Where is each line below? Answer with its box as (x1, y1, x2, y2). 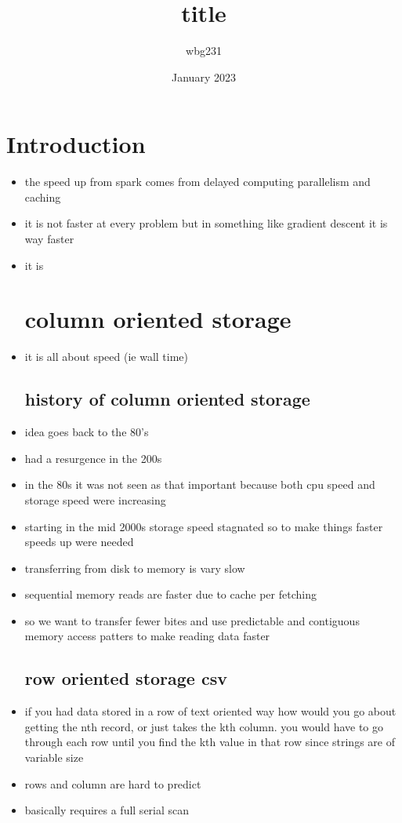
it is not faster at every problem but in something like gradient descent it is (24, 215, 388, 231)
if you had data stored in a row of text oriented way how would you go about (24, 703, 397, 719)
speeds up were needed (24, 533, 134, 550)
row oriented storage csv (24, 666, 227, 690)
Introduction (6, 128, 146, 160)
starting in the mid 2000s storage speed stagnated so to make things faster (24, 518, 383, 534)
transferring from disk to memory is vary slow (24, 559, 245, 576)
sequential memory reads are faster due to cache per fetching (24, 586, 317, 603)
